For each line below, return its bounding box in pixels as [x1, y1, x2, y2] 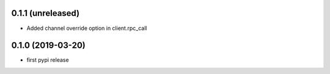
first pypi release [26, 56, 70, 64]
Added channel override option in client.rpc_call [26, 24, 147, 32]
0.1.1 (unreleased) [11, 8, 79, 18]
